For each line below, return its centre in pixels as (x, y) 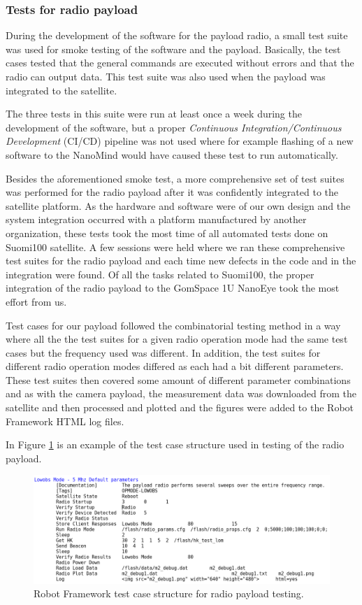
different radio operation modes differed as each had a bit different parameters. (175, 366)
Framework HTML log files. (65, 421)
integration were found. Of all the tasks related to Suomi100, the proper (160, 274)
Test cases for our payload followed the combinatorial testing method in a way (173, 325)
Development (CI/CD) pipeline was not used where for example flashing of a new (180, 141)
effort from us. (36, 301)
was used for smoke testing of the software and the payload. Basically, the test (173, 49)
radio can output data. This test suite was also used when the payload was (166, 76)
